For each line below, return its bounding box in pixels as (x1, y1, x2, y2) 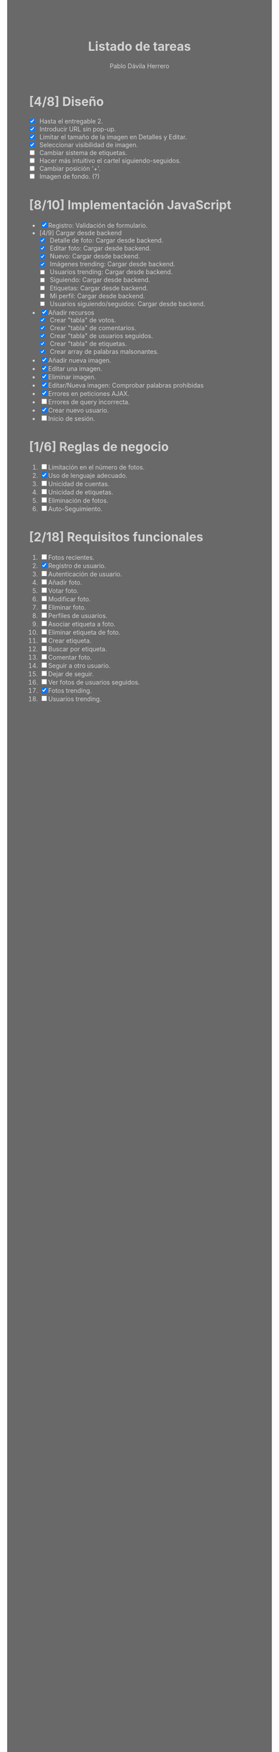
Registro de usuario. (48, 561, 107, 570)
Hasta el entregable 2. (39, 116, 104, 125)
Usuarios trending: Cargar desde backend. (49, 268, 173, 276)
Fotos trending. (48, 686, 92, 694)
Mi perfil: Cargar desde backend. (49, 292, 146, 300)
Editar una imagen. (48, 364, 102, 373)
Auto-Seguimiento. (48, 505, 103, 513)
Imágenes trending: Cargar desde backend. (49, 260, 176, 268)
